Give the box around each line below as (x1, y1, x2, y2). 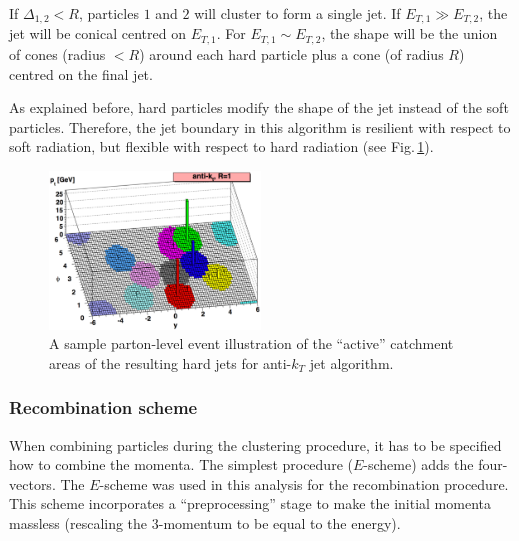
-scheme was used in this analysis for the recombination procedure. (99, 473, 509, 494)
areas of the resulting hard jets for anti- (49, 352, 292, 373)
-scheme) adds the (363, 454, 474, 475)
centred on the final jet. (9, 63, 153, 84)
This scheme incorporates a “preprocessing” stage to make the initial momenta (9, 493, 491, 514)
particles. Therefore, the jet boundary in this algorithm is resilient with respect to (9, 116, 511, 137)
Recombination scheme (9, 395, 198, 420)
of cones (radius (9, 43, 106, 64)
